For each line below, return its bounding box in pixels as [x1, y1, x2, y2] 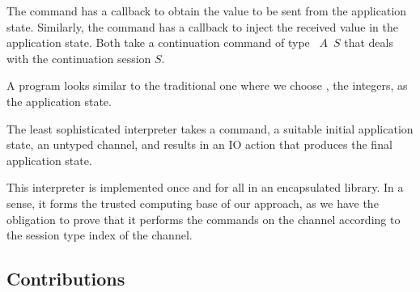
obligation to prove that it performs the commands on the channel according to [6, 210, 401, 227]
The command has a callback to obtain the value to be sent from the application [6, 2, 407, 19]
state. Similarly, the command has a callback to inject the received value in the [6, 18, 398, 35]
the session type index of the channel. [6, 226, 193, 243]
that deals [344, 34, 393, 51]
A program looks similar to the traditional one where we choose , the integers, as [6, 77, 408, 94]
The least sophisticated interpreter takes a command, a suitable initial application [6, 120, 414, 137]
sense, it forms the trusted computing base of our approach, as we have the [6, 194, 379, 211]
